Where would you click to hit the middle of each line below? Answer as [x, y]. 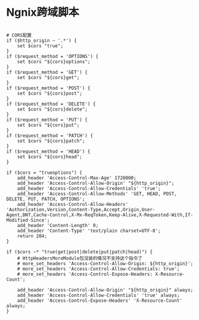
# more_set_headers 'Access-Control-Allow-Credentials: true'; [99, 269]
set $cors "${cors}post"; [50, 93]
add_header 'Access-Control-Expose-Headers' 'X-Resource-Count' [100, 300]
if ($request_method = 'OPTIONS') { [52, 56]
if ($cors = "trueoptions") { [44, 173]
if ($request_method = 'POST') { [48, 88]
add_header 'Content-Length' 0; [58, 225]
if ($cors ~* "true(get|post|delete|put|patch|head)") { [80, 252]
